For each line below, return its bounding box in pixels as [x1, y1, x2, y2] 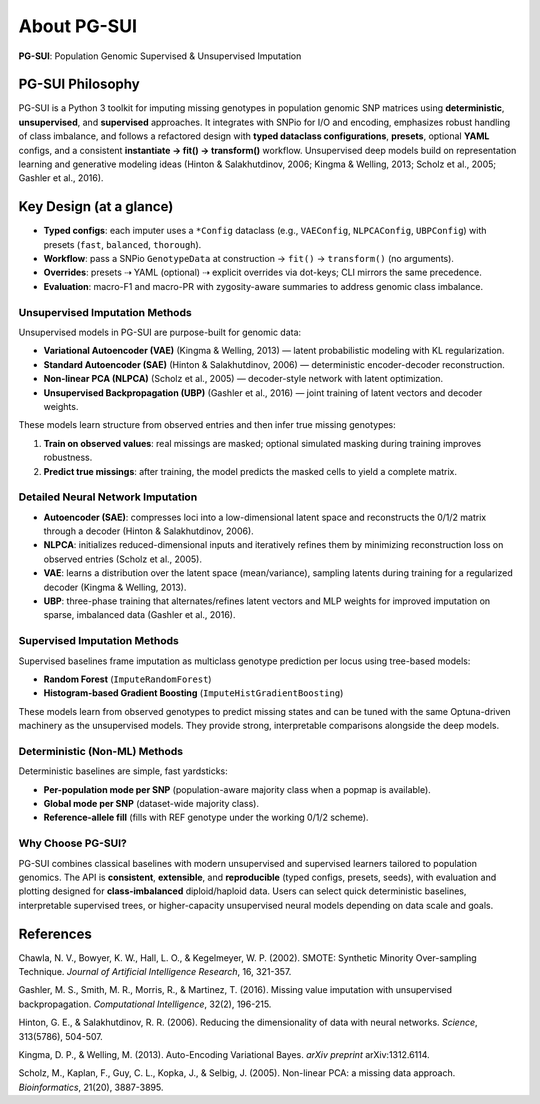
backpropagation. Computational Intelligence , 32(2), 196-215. [18, 998, 272, 1010]
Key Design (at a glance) [18, 198, 174, 215]
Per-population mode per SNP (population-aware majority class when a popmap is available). [43, 783, 432, 795]
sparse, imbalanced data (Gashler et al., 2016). [43, 609, 236, 621]
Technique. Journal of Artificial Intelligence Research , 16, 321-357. [18, 966, 292, 978]
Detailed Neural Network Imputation [18, 490, 198, 504]
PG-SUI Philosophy [18, 76, 140, 93]
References [18, 925, 92, 942]
